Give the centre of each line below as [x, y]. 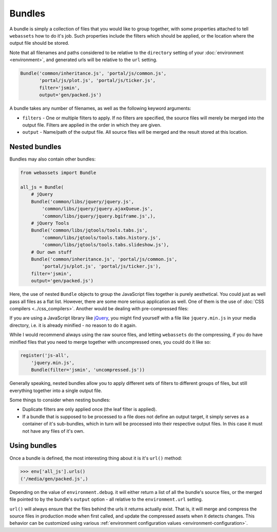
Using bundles [33, 446]
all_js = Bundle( [42, 187]
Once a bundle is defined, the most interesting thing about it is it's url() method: [96, 458]
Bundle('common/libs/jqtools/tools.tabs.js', [89, 230]
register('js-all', [45, 356]
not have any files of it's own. [53, 431]
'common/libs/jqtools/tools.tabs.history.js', [101, 237]
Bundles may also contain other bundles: [53, 159]
